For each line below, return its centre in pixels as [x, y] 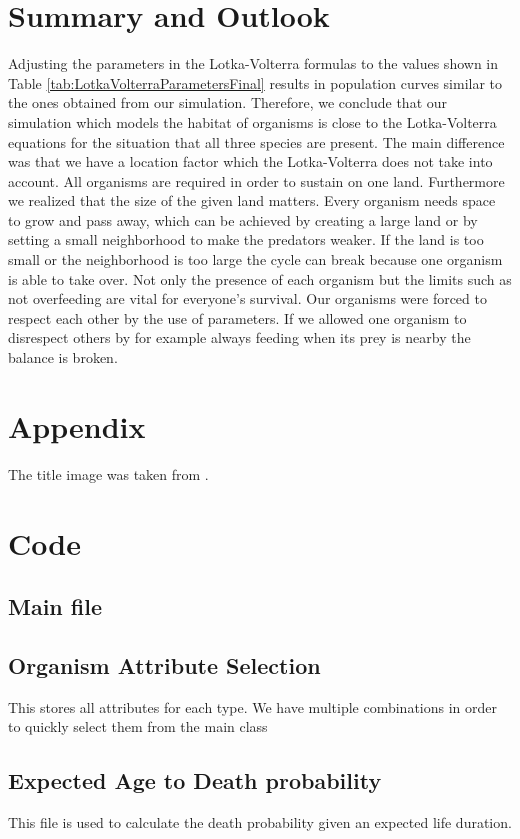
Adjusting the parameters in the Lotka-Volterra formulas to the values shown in [253, 63]
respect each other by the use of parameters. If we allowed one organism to [237, 317]
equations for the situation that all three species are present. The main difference [256, 141]
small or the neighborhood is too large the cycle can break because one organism [255, 259]
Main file [55, 606]
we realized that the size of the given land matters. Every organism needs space [252, 200]
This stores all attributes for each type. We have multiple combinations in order [253, 706]
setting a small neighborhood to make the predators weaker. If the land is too [246, 239]
